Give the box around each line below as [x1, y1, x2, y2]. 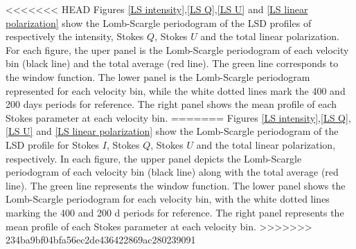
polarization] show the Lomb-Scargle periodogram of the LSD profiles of [6, 15, 312, 30]
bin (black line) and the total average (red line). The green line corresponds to [6, 56, 339, 71]
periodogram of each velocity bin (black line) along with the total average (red [6, 165, 339, 179]
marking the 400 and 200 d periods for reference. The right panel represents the [6, 205, 344, 219]
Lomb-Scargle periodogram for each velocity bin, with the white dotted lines [6, 192, 330, 206]
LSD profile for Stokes [6, 137, 100, 151]
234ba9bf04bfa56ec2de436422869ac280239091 [6, 232, 196, 247]
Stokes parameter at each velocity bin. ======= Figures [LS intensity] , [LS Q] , [6, 110, 351, 124]
